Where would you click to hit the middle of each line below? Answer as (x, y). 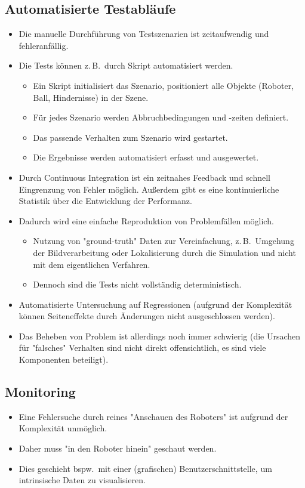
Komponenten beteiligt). (64, 359)
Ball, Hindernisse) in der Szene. (91, 97)
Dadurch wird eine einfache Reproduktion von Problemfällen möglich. (146, 220)
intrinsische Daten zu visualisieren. (82, 480)
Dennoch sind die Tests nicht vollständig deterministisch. (137, 284)
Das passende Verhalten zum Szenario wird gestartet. (130, 137)
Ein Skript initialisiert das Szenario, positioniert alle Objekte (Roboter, (164, 85)
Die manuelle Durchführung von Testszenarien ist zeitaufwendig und (144, 34)
